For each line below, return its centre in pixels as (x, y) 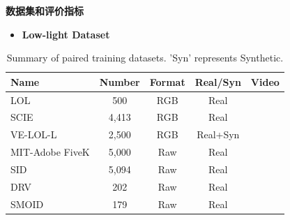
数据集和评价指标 (45, 10)
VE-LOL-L (34, 134)
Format (167, 81)
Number (120, 81)
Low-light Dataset (66, 34)
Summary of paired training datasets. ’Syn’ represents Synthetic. (145, 58)
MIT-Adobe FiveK (50, 152)
